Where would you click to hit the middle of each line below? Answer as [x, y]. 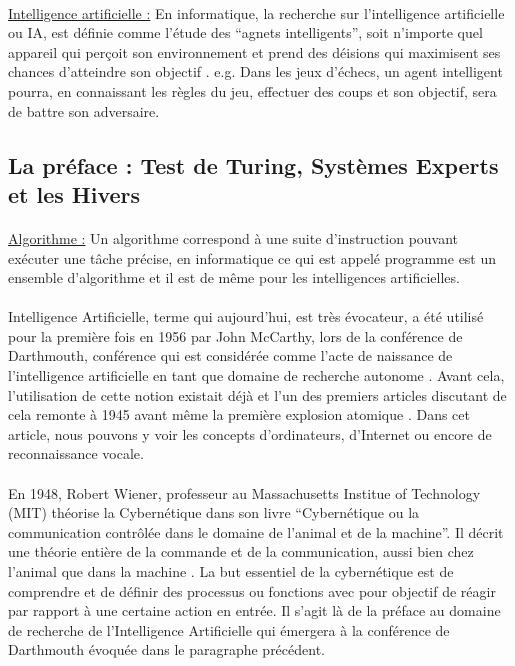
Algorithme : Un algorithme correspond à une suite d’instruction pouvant [233, 237]
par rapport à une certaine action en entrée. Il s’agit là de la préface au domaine [254, 610]
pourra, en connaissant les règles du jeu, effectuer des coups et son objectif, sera [252, 90]
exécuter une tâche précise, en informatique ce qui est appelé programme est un [252, 257]
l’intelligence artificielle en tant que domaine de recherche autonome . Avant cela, [256, 375]
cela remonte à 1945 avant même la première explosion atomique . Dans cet [239, 414]
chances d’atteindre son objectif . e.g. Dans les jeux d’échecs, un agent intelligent [255, 71]
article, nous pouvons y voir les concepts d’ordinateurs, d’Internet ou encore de [250, 433]
